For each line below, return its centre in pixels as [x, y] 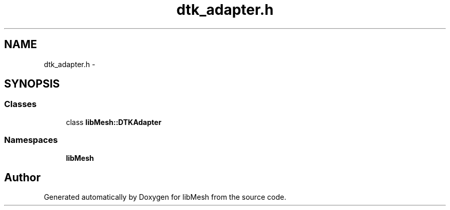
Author [22, 177]
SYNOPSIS [32, 84]
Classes [21, 104]
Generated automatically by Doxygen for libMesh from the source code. [165, 197]
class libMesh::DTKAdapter [114, 122]
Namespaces [31, 140]
